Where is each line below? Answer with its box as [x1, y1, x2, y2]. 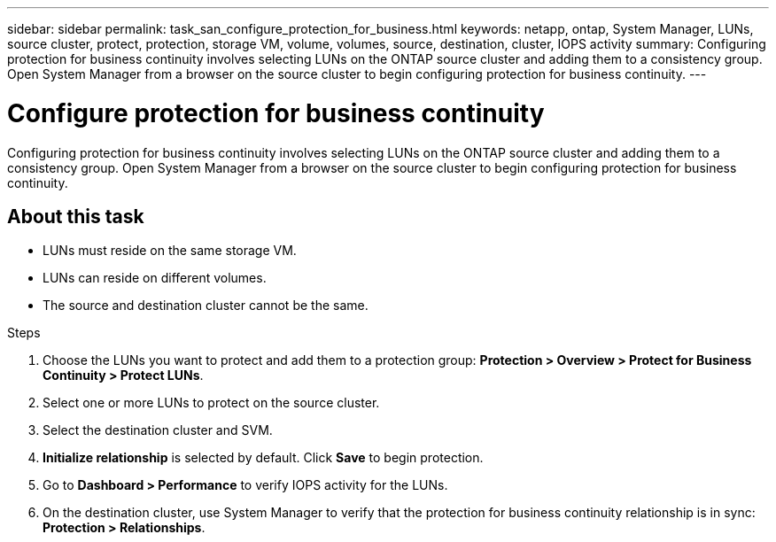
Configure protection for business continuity [7, 97, 545, 128]
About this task [7, 205, 144, 228]
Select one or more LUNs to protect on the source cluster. [43, 395, 380, 411]
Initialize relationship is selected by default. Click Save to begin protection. [43, 450, 484, 466]
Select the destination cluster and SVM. [43, 422, 273, 438]
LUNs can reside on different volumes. [43, 270, 267, 286]
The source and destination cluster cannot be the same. [43, 298, 369, 314]
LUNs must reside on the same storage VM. [43, 243, 297, 259]
